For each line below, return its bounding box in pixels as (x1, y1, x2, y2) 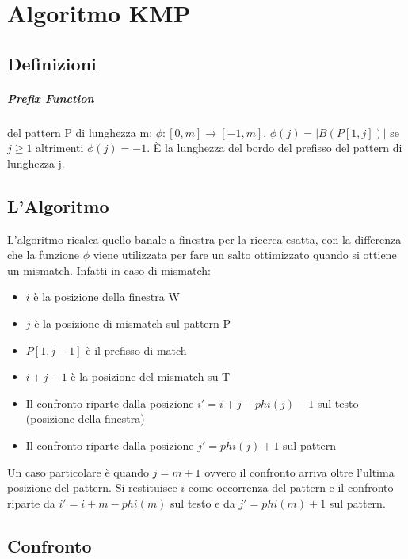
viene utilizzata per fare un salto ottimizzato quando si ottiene (93, 246, 397, 263)
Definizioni (7, 51, 97, 75)
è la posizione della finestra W (33, 288, 180, 305)
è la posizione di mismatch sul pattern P (34, 315, 231, 332)
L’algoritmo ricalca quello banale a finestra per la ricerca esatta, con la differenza (7, 230, 402, 247)
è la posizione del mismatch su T (71, 368, 231, 385)
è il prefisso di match (86, 341, 187, 358)
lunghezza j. (7, 154, 65, 171)
